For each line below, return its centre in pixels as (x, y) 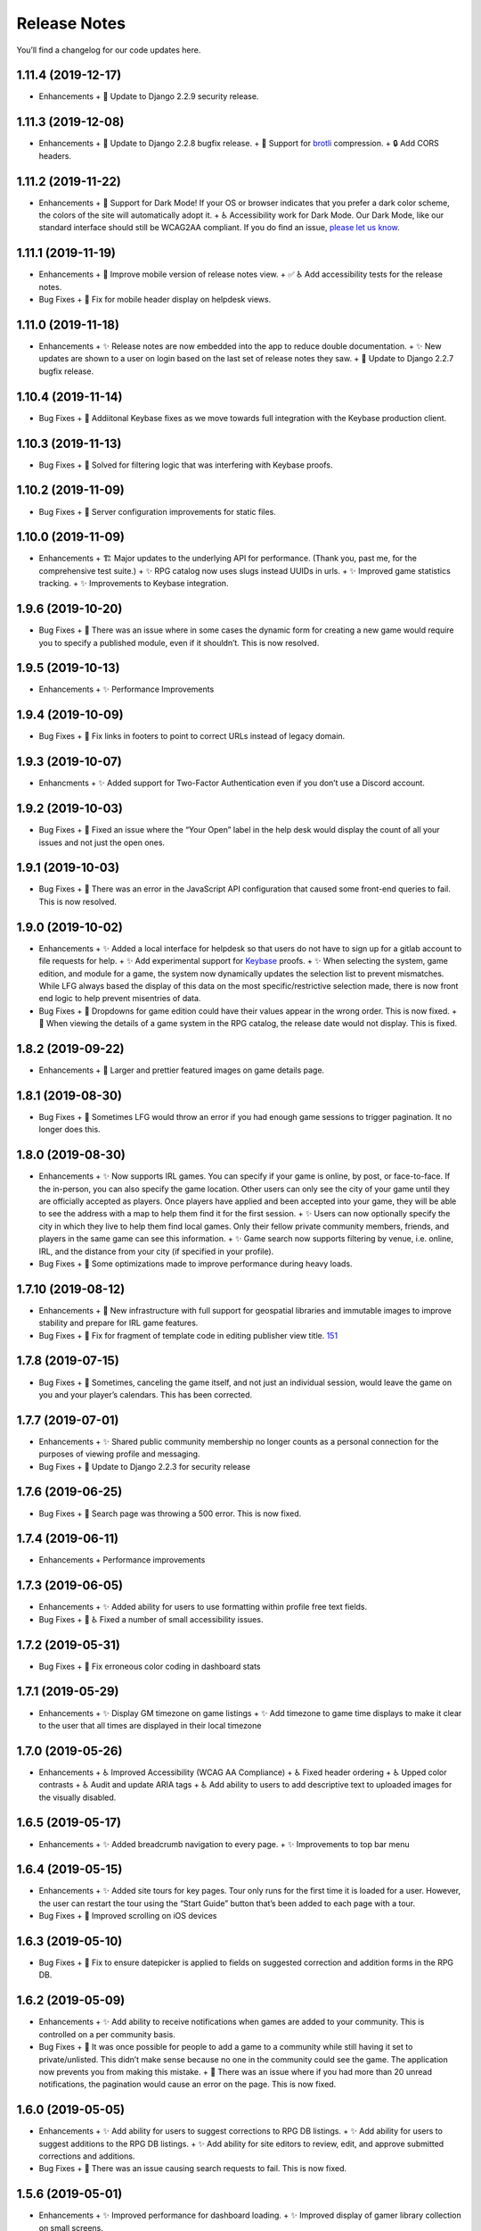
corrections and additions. (87, 2156)
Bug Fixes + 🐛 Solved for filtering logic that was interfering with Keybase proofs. (186, 465)
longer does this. (70, 1130)
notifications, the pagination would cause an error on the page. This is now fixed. (188, 2085)
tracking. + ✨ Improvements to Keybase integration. (134, 584)
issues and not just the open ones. (102, 842)
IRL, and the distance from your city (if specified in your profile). (156, 1251)
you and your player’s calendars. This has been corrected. (146, 1394)
